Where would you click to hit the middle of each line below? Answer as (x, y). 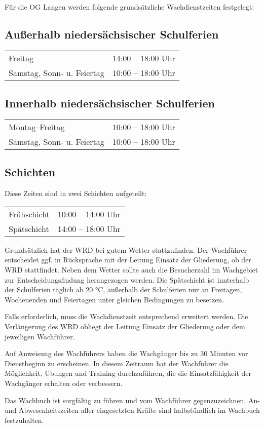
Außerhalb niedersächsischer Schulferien (112, 34)
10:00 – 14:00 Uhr (89, 214)
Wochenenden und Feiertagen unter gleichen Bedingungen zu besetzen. (115, 299)
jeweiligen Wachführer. (40, 336)
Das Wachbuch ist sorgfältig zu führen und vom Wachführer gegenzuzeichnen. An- (132, 400)
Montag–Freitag (37, 127)
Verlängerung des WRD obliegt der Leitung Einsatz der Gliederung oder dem (125, 326)
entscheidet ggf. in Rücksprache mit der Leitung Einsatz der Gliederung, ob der (128, 260)
